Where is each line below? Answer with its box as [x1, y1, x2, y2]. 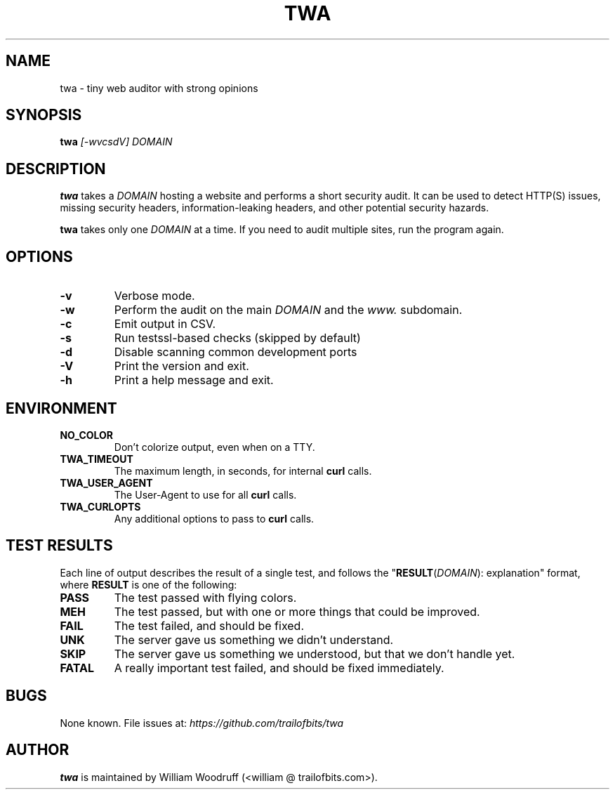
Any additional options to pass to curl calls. [114, 512, 315, 525]
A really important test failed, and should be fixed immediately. [114, 660, 444, 675]
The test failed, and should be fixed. [114, 618, 305, 633]
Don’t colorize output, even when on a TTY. [114, 440, 315, 453]
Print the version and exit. [114, 359, 249, 374]
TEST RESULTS [6, 537, 113, 555]
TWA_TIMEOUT [60, 452, 133, 465]
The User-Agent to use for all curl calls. [114, 488, 297, 501]
